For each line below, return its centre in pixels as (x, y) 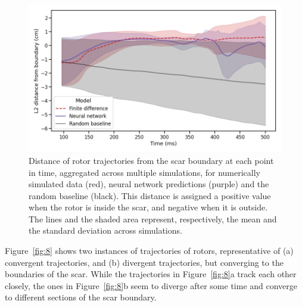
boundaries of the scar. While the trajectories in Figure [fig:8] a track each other (151, 274)
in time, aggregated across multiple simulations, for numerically (144, 172)
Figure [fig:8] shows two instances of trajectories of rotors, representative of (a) (149, 251)
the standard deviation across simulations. (105, 230)
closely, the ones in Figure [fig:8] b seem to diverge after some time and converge (151, 285)
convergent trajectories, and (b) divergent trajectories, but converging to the (144, 262)
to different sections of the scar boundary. (81, 297)
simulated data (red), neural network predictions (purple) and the (149, 184)
